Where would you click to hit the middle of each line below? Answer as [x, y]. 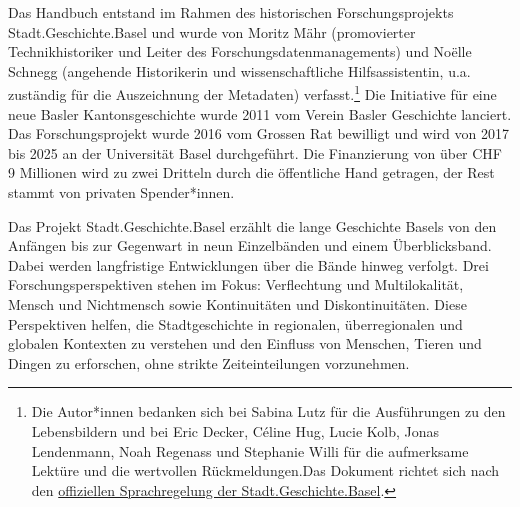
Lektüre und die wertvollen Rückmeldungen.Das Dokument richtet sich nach [265, 470]
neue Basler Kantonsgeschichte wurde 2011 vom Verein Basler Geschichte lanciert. [260, 113]
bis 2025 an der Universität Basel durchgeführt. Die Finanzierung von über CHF [255, 152]
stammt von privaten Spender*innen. [121, 192]
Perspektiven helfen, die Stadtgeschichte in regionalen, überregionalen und [235, 323]
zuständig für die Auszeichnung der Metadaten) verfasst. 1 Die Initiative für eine [252, 93]
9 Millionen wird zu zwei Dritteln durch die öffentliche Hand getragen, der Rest [251, 172]
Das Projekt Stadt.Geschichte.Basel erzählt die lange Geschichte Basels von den [252, 225]
